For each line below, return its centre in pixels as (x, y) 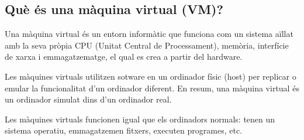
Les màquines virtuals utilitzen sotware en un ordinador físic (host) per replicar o (151, 76)
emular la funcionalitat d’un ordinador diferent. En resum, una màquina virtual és (152, 88)
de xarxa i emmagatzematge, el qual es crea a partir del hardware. (124, 57)
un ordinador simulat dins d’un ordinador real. (88, 99)
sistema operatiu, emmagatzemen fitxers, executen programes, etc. (124, 130)
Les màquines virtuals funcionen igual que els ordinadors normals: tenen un (140, 119)
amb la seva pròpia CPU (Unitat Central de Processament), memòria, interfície (147, 45)
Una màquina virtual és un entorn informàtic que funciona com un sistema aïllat (149, 34)
